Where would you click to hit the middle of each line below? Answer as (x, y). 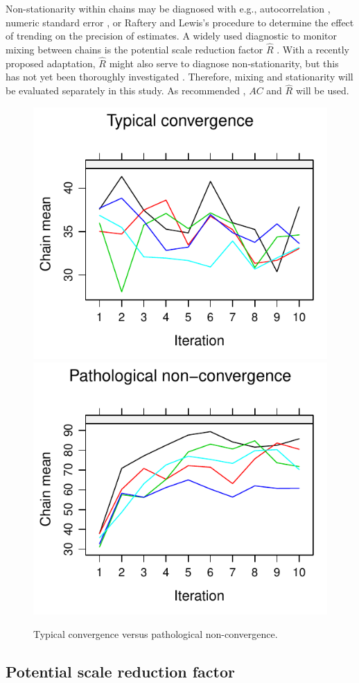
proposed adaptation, (51, 63)
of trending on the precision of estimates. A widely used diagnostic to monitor (172, 36)
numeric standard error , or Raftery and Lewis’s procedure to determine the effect (180, 22)
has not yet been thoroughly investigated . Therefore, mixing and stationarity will (179, 77)
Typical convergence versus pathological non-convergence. (156, 633)
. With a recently (313, 49)
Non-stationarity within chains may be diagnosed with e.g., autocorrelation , (168, 8)
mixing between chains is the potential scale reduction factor (134, 49)
